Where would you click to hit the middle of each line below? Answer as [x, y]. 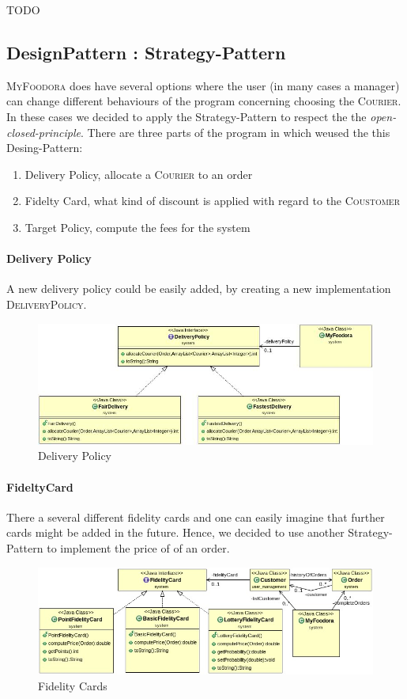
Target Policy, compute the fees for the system [138, 227]
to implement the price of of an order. [138, 547]
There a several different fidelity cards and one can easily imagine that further [196, 517]
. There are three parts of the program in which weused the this [235, 132]
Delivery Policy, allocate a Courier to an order [139, 174]
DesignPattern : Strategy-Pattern [146, 52]
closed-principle [43, 132]
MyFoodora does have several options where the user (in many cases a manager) [203, 85]
